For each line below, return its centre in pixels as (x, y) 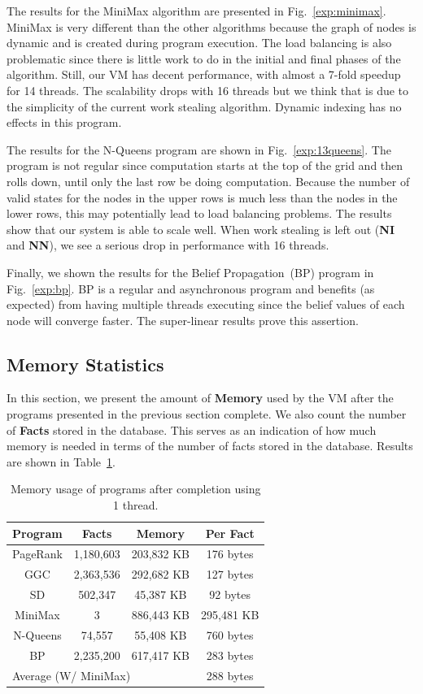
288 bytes (230, 675)
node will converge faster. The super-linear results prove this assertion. (183, 320)
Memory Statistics (85, 364)
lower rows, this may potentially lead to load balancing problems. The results (199, 213)
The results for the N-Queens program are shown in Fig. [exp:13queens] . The (199, 149)
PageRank (37, 554)
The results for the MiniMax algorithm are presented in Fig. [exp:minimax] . (196, 11)
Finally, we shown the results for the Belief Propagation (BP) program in (190, 272)
